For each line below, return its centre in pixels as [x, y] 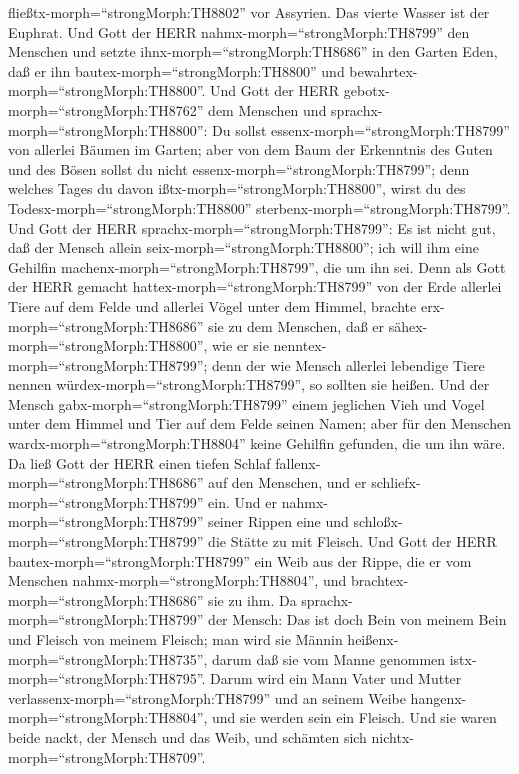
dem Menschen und [267, 109]
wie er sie [240, 345]
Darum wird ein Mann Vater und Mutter [336, 678]
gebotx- [366, 90]
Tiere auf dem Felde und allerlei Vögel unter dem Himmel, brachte [212, 305]
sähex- [408, 325]
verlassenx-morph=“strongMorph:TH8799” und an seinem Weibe [207, 697]
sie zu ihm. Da [252, 599]
